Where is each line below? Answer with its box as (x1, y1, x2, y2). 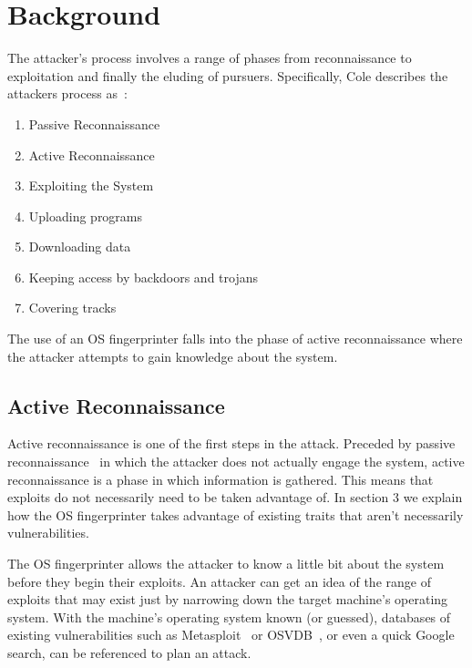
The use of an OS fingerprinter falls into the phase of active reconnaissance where (7, 329, 463, 348)
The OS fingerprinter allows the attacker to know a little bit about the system (7, 554, 445, 573)
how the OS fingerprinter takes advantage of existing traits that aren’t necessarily (7, 505, 464, 524)
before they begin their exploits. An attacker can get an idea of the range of (7, 571, 431, 591)
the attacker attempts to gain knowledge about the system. (7, 346, 338, 365)
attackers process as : (7, 84, 128, 103)
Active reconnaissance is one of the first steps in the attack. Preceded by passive (7, 434, 456, 453)
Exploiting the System (28, 176, 154, 195)
